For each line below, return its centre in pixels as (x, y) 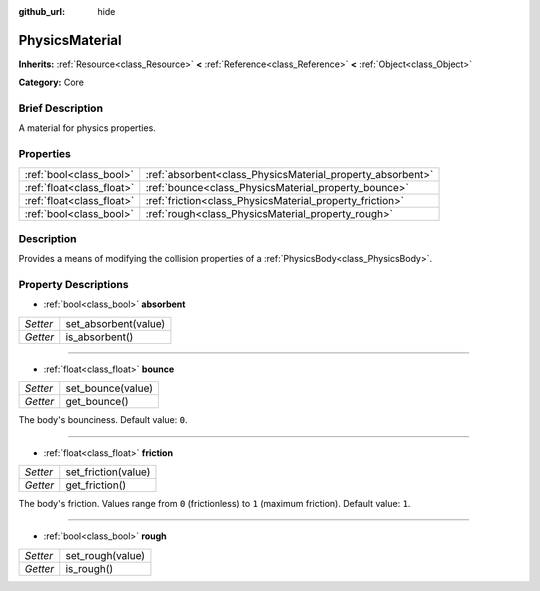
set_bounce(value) (109, 388)
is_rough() (89, 568)
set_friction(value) (108, 472)
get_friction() (96, 485)
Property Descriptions (73, 285)
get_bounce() (97, 402)
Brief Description (61, 108)
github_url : (41, 11)
